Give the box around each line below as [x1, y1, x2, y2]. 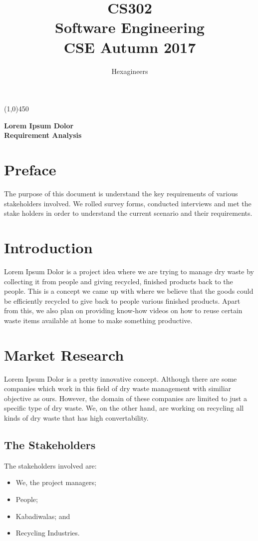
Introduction [4, 237, 93, 257]
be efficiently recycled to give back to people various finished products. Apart [4, 295, 241, 306]
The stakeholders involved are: [4, 460, 97, 471]
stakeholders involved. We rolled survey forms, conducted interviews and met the [4, 198, 252, 208]
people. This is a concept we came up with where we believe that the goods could [4, 286, 254, 296]
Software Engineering [55, 17, 205, 37]
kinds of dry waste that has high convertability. [4, 412, 149, 423]
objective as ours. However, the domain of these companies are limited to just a [4, 393, 247, 403]
